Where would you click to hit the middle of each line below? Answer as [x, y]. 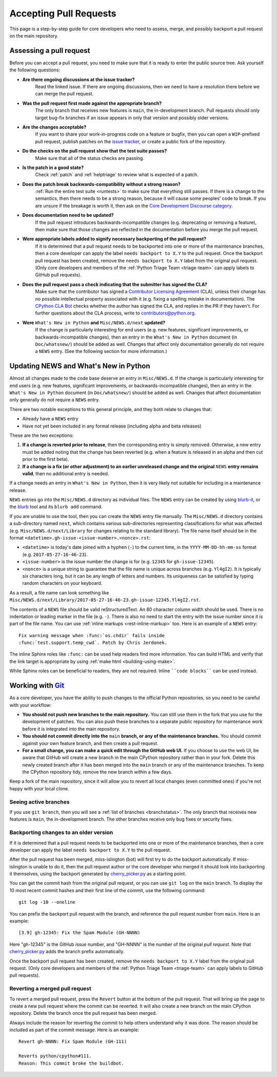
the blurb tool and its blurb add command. [56, 507]
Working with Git [37, 686]
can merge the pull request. [64, 94]
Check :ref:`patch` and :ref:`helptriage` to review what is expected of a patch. [117, 175]
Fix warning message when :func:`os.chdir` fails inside [92, 635]
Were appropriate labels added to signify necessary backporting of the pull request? [114, 239]
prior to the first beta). [46, 459]
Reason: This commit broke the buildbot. [71, 1063]
